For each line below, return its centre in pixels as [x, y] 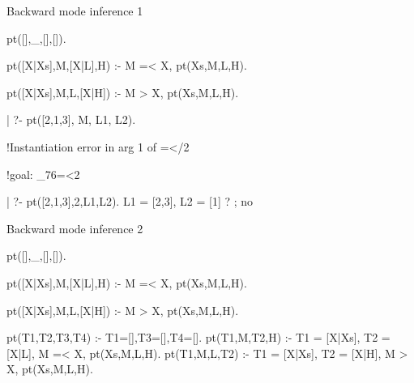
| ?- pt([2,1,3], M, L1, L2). [71, 119]
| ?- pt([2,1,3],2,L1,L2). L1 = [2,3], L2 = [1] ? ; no [130, 201]
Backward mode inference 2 [75, 228]
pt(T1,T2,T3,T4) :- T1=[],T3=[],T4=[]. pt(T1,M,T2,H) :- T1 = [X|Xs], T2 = [198, 337]
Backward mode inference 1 [75, 11]
